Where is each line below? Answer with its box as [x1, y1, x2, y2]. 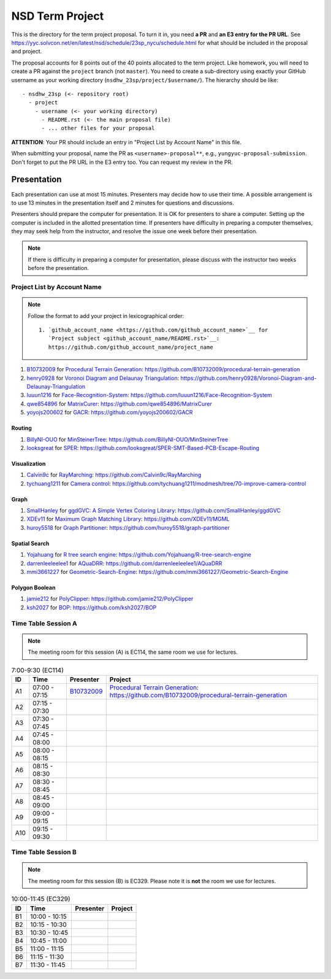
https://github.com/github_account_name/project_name [48, 344, 214, 350]
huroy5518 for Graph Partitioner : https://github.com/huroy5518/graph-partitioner [26, 524, 230, 531]
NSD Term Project [11, 9, 104, 23]
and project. [11, 48, 42, 55]
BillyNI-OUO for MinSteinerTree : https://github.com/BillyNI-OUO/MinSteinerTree [26, 436, 229, 443]
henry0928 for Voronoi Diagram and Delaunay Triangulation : [26, 374, 180, 382]
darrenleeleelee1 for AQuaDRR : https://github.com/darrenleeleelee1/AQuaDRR [26, 559, 223, 567]
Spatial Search [11, 540, 50, 547]
